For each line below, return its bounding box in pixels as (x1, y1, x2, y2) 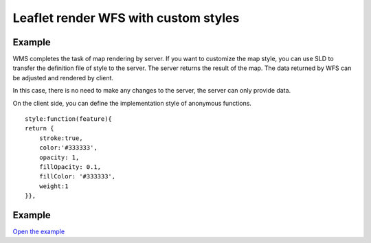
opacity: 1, (38, 153, 80, 161)
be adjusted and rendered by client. (12, 73, 113, 82)
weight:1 (38, 182, 69, 190)
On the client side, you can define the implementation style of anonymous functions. (12, 99, 252, 107)
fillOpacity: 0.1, (38, 163, 102, 171)
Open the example (12, 227, 65, 236)
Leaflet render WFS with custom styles (12, 10, 240, 25)
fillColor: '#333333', (38, 172, 116, 181)
